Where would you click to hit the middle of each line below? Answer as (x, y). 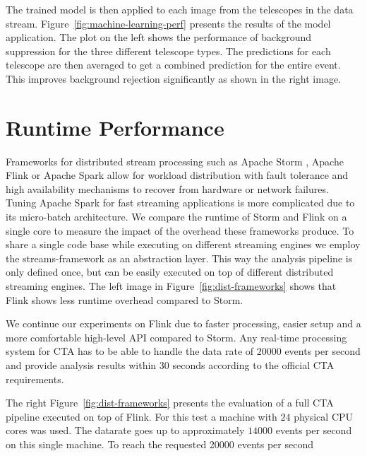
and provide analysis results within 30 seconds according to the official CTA (170, 365)
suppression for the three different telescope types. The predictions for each (168, 51)
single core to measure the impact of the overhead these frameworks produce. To (180, 230)
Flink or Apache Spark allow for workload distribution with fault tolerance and (177, 175)
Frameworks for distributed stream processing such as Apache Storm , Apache (175, 161)
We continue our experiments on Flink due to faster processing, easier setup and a (183, 323)
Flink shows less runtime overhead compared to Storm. (125, 299)
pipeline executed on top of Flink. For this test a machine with (142, 416)
